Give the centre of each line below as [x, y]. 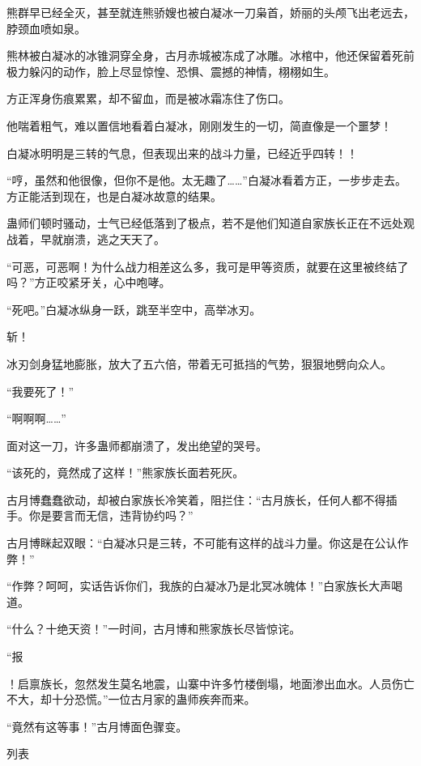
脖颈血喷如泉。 [46, 28]
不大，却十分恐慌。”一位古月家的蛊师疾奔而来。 [131, 699]
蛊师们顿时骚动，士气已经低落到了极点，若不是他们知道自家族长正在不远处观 [210, 223]
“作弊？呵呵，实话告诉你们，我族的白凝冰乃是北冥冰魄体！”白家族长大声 [199, 586]
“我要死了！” [40, 391]
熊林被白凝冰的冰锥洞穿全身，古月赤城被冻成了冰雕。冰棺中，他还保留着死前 [210, 55]
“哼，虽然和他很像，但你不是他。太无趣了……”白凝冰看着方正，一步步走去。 [206, 180]
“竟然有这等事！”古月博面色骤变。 [97, 726]
